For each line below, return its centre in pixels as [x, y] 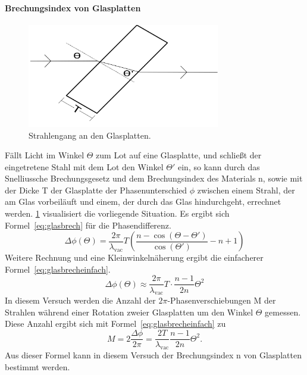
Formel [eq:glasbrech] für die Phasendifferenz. [88, 225]
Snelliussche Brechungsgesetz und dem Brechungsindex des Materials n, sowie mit [154, 178]
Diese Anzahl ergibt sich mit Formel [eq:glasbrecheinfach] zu [115, 324]
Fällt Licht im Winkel [45, 155]
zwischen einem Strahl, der [246, 190]
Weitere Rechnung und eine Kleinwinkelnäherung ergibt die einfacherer [134, 257]
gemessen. [283, 312]
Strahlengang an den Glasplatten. [90, 135]
